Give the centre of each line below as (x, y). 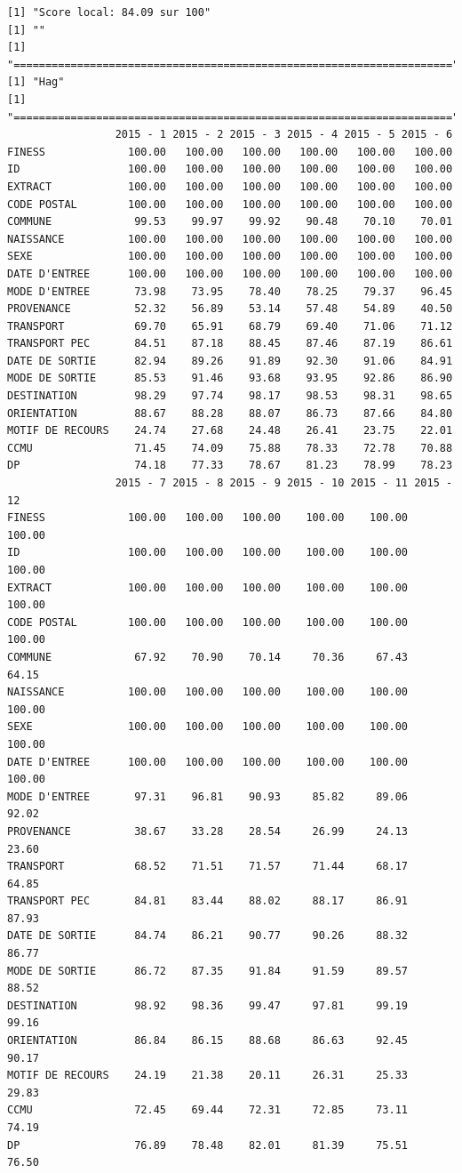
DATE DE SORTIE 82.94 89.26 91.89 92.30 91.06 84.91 (230, 361)
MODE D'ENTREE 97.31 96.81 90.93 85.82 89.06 (208, 796)
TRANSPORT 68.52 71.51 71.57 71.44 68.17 (208, 867)
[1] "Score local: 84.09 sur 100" (109, 12)
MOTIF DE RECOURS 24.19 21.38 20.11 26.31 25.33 (208, 1076)
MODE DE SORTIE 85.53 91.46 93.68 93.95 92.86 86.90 (230, 378)
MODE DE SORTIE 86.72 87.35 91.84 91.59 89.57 (208, 971)
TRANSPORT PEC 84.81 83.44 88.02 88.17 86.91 (208, 901)
